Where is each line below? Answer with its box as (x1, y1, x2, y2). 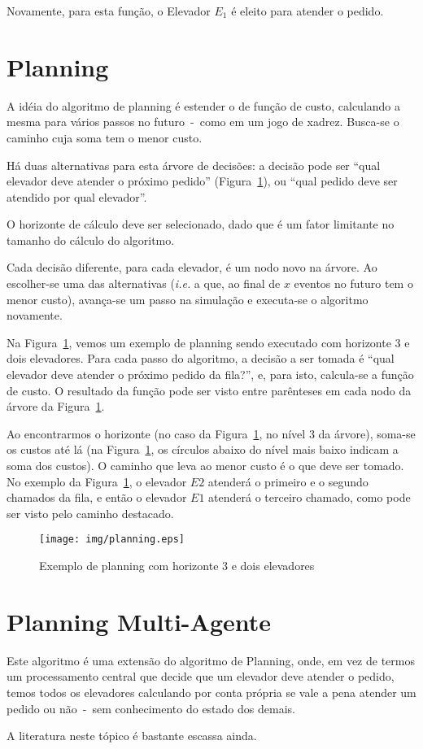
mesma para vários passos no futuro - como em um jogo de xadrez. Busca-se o (7, 113, 399, 130)
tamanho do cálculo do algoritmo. (7, 231, 175, 248)
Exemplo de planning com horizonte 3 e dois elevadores (39, 557, 315, 574)
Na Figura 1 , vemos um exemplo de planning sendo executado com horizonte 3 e (7, 333, 410, 351)
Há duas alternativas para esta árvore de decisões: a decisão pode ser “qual (7, 156, 381, 173)
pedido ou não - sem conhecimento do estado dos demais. (7, 699, 295, 716)
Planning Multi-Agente (7, 604, 272, 638)
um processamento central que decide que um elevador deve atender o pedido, (7, 668, 395, 685)
